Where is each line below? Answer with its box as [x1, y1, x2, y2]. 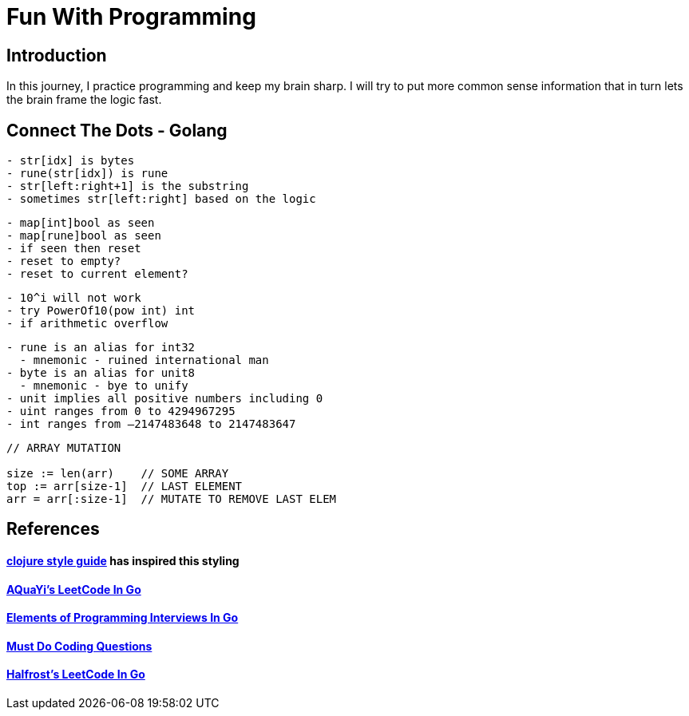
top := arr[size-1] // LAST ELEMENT [6, 480, 243, 493]
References [6, 519, 100, 540]
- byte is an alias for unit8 [6, 366, 196, 380]
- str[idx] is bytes [6, 154, 135, 168]
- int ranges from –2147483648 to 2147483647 [6, 417, 296, 431]
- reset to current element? [6, 267, 188, 281]
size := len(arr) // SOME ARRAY [6, 467, 229, 481]
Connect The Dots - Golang [6, 120, 228, 140]
